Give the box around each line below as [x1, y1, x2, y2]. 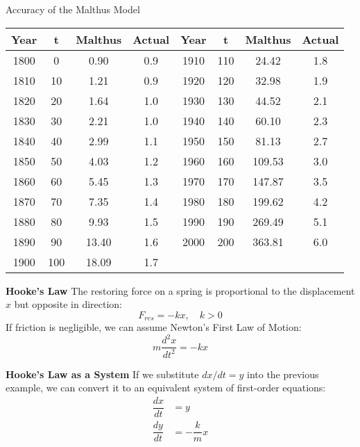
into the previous [246, 366, 319, 381]
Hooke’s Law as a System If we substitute [6, 366, 199, 381]
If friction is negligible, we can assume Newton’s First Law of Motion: [6, 320, 302, 334]
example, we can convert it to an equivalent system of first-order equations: [6, 380, 326, 395]
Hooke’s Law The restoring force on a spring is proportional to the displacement [6, 283, 355, 298]
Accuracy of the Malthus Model [6, 2, 140, 16]
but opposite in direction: [14, 297, 122, 311]
